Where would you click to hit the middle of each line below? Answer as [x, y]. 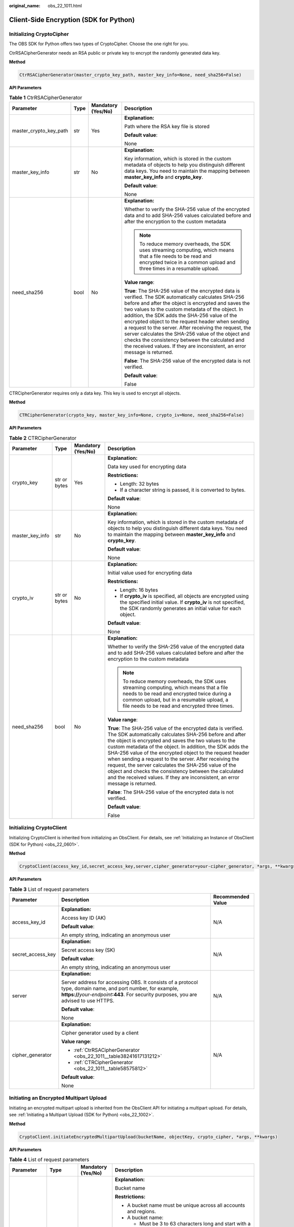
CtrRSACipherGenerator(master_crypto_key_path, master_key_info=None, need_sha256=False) [131, 75]
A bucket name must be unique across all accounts [186, 1205]
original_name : [25, 6]
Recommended [231, 897]
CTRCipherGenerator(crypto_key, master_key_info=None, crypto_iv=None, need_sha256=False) [132, 415]
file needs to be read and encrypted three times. [178, 706]
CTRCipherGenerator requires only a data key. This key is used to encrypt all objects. [95, 393]
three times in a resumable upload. [179, 268]
